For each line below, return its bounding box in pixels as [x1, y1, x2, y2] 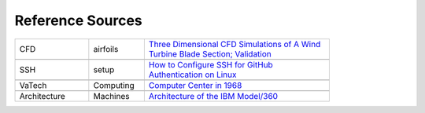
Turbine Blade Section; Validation [148, 48, 272, 59]
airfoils [93, 43, 119, 54]
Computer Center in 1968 [148, 79, 242, 90]
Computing [93, 79, 135, 90]
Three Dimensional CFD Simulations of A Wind [148, 38, 321, 49]
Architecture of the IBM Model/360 [148, 90, 279, 101]
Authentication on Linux [148, 69, 237, 80]
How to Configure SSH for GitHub [148, 59, 273, 70]
